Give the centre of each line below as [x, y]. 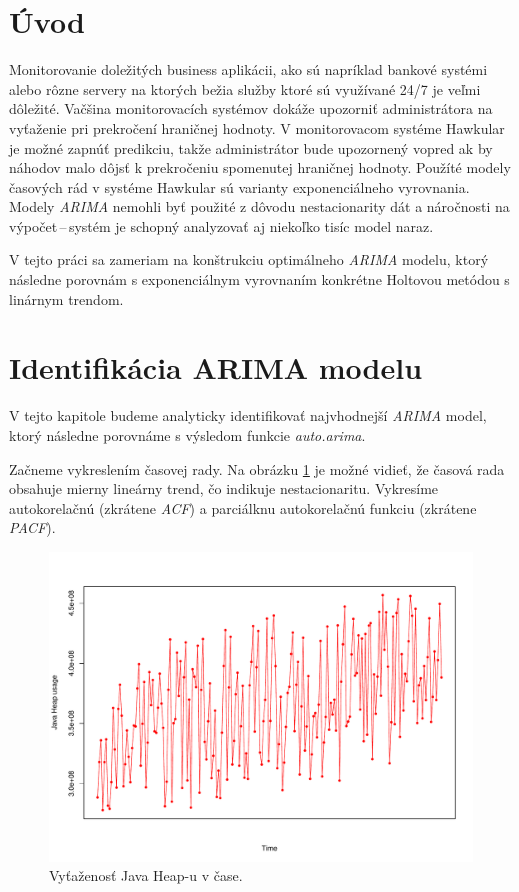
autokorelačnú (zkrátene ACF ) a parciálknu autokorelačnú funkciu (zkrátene [243, 507]
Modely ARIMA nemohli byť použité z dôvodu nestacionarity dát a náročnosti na [259, 206]
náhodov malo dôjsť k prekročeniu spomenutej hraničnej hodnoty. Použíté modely [260, 167]
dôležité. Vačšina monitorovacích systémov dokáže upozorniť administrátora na [251, 108]
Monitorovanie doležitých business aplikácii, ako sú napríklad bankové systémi [248, 69]
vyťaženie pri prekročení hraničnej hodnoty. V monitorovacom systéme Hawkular [257, 127]
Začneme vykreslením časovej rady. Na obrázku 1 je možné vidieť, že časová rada [257, 468]
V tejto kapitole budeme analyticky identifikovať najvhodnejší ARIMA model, [248, 415]
